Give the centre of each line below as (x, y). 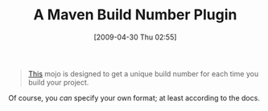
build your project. (58, 82)
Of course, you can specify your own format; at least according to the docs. (134, 97)
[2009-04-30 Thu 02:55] (135, 37)
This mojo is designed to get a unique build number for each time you (143, 73)
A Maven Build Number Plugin (135, 15)
